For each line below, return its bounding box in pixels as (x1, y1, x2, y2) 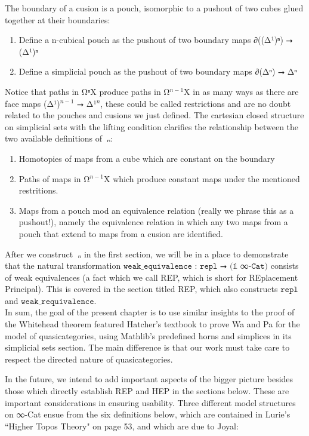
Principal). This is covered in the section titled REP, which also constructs (5, 283, 278, 295)
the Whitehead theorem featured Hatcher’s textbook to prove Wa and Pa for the (5, 318, 300, 330)
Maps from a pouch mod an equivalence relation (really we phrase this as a (18, 204, 294, 216)
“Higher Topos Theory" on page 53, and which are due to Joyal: (5, 419, 239, 432)
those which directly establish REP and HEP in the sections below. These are (5, 385, 289, 397)
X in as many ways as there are (184, 85, 299, 97)
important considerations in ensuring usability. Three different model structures (5, 396, 296, 409)
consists (270, 259, 299, 272)
